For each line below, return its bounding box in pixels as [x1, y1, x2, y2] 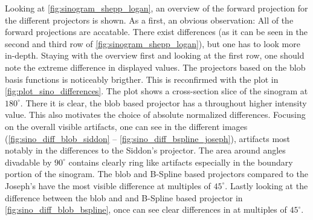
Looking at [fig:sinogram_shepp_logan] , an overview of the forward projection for [5, 2, 308, 14]
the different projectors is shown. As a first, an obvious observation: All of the [5, 13, 294, 26]
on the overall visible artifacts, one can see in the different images [5, 120, 248, 132]
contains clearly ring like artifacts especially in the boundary [68, 155, 293, 168]
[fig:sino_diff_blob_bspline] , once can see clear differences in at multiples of [5, 203, 287, 216]
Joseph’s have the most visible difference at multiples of [5, 179, 211, 192]
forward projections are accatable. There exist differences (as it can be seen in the [5, 25, 308, 38]
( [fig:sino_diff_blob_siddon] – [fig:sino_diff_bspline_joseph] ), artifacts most [5, 132, 291, 144]
